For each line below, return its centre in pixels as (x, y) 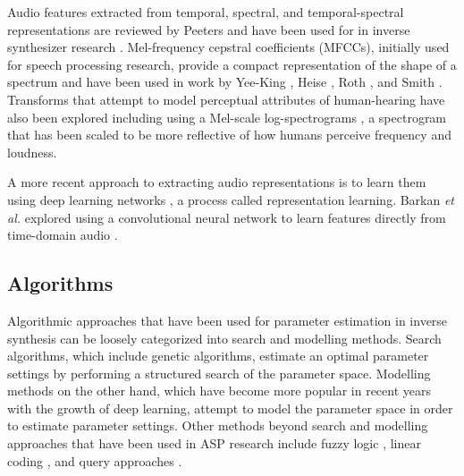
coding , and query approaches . (95, 460)
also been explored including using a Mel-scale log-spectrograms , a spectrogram (227, 117)
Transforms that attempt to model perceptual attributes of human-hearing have (226, 99)
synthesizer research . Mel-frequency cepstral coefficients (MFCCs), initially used (228, 47)
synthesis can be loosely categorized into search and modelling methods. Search (224, 338)
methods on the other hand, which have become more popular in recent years (219, 391)
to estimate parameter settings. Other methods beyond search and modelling (218, 425)
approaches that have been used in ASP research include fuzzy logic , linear (214, 443)
